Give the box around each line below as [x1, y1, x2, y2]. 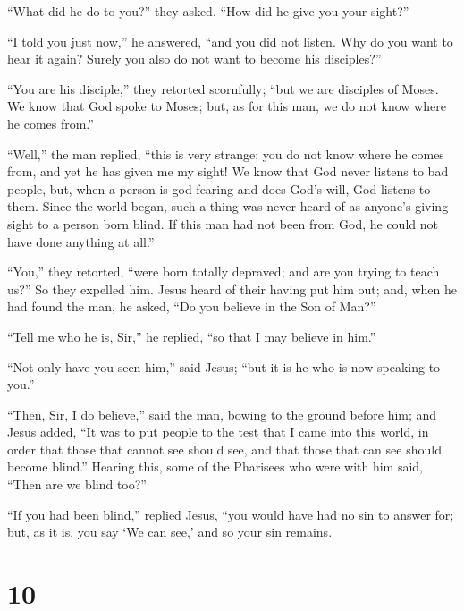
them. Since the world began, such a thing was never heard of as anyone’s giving [7, 197, 449, 216]
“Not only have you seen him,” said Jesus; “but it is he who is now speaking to [7, 357, 441, 376]
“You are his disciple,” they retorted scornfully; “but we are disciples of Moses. [7, 79, 439, 98]
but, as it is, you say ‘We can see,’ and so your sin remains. [7, 522, 333, 541]
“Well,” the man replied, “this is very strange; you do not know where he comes [7, 144, 444, 163]
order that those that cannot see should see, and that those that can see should [7, 439, 442, 458]
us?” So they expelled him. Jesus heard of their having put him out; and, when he [7, 279, 457, 298]
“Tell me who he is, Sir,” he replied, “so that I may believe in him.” [7, 327, 376, 345]
